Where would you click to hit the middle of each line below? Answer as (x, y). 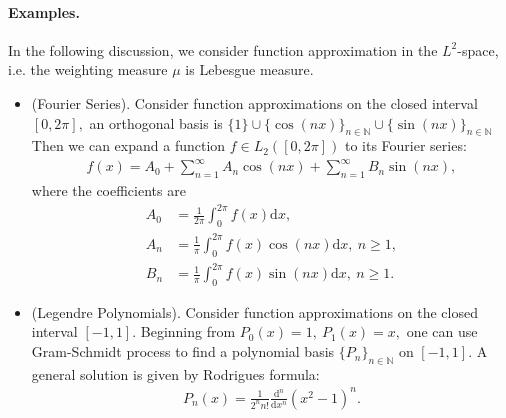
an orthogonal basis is (156, 122)
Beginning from (188, 331)
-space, (478, 49)
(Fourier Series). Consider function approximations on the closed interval (254, 102)
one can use (442, 331)
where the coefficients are (108, 190)
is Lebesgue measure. (249, 69)
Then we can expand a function (128, 145)
